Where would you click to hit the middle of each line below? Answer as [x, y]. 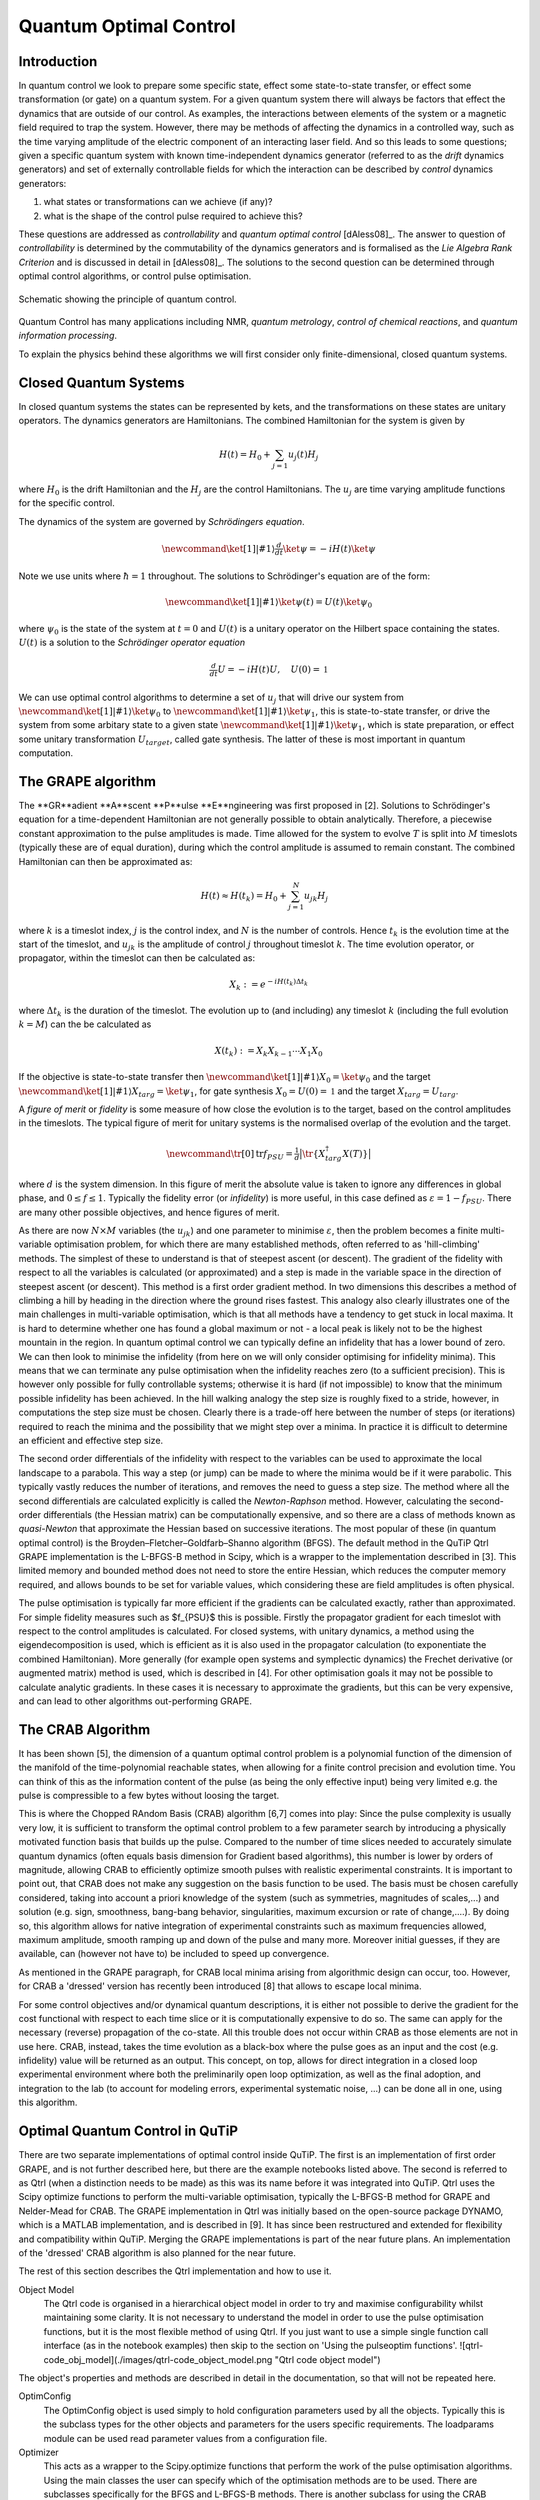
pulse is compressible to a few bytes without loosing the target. [149, 1796]
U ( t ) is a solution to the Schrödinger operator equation [131, 642]
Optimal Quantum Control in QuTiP [128, 2131]
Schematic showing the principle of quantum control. [127, 299]
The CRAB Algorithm [84, 1729]
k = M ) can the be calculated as [85, 1024]
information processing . [68, 336]
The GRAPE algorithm [87, 781]
